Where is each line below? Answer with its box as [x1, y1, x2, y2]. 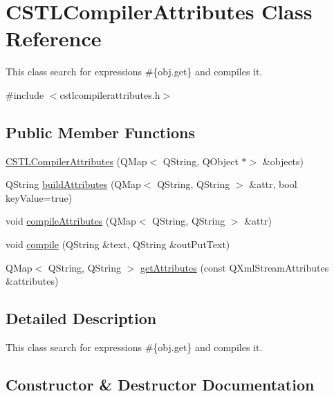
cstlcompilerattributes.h [59, 87, 160, 102]
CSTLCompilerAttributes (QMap [6, 153, 147, 168]
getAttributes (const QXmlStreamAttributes [140, 260, 329, 274]
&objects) [262, 153, 304, 168]
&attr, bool [249, 177, 297, 191]
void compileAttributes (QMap [6, 214, 136, 228]
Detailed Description [6, 308, 157, 329]
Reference [6, 24, 102, 53]
